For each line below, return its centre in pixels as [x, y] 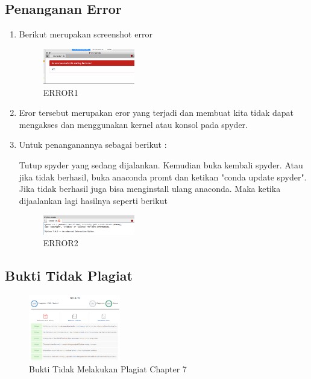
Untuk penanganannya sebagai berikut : [93, 145]
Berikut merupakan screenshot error [86, 34]
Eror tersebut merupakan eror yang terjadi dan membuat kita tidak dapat [156, 113]
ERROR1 [61, 92]
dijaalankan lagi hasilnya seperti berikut [93, 200]
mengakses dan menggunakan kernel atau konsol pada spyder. [133, 124]
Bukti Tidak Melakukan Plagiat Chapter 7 [108, 368]
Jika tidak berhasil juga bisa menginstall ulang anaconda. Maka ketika [150, 189]
